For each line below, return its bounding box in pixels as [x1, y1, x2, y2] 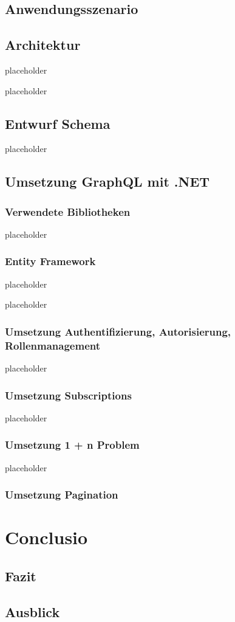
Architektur [5, 35, 81, 54]
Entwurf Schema [5, 114, 111, 133]
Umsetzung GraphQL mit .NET [5, 172, 210, 191]
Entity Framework [5, 254, 96, 269]
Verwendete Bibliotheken [5, 204, 131, 219]
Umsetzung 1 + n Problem [5, 437, 140, 452]
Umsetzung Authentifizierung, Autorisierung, [5, 323, 231, 339]
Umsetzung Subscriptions [5, 387, 132, 403]
